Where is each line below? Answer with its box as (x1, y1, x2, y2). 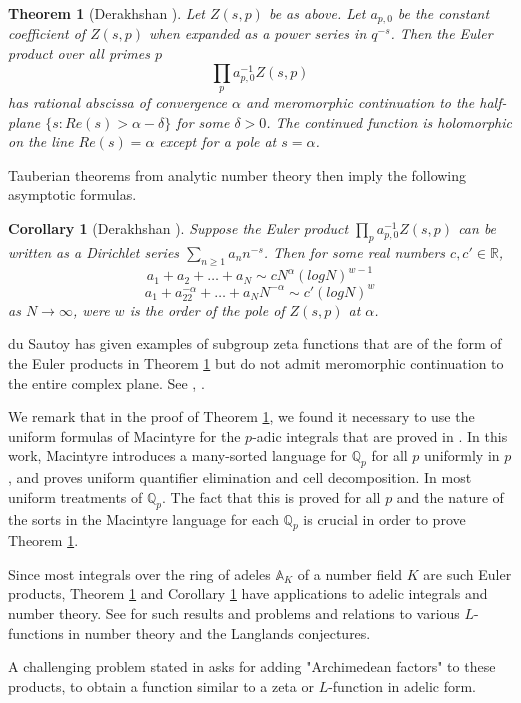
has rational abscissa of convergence (8, 92, 227, 113)
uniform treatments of (8, 486, 143, 507)
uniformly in (424, 445, 500, 466)
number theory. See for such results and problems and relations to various (8, 603, 460, 624)
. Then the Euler (390, 23, 493, 44)
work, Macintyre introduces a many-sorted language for (8, 445, 348, 466)
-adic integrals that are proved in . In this (252, 425, 508, 446)
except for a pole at (159, 131, 277, 152)
